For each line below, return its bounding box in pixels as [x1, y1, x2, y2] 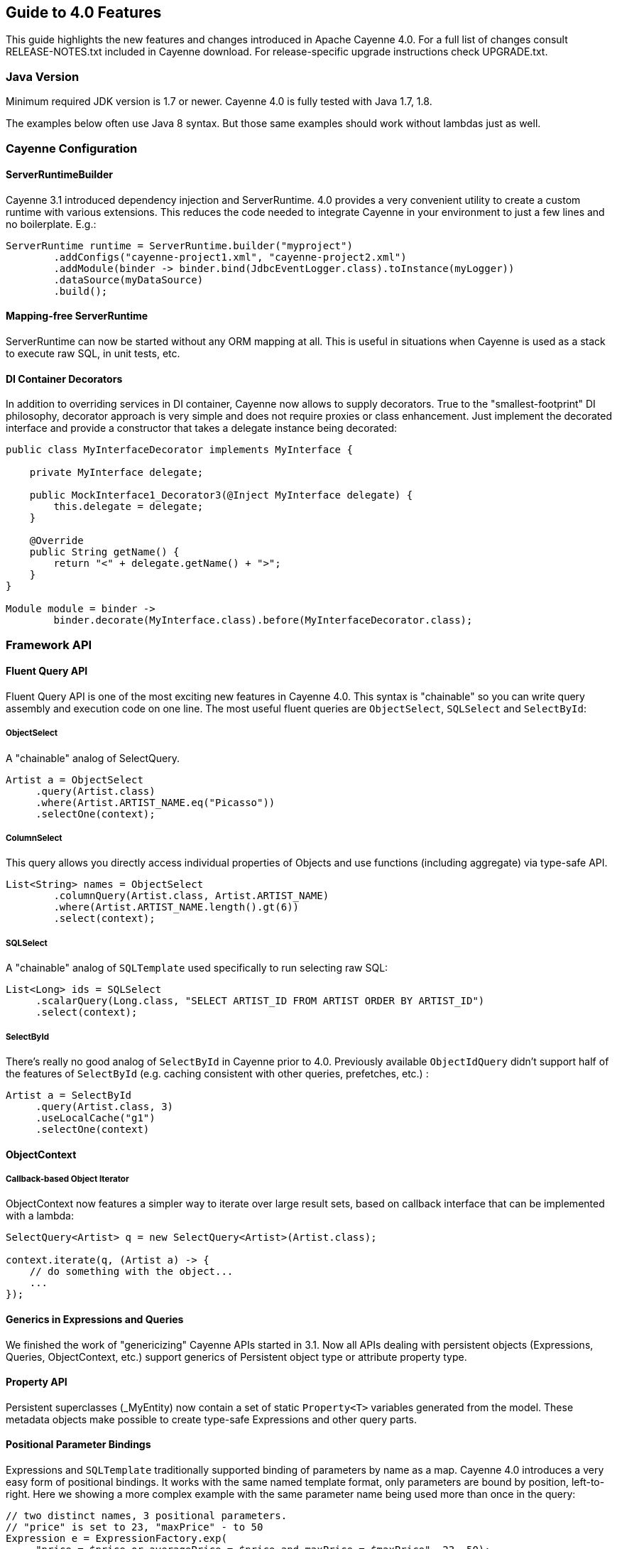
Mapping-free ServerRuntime [6, 310, 148, 322]
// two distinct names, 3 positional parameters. [6, 1509, 288, 1521]
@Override [29, 535, 84, 547]
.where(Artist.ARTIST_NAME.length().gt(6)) [53, 901, 300, 913]
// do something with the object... [29, 1266, 234, 1278]
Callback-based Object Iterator [6, 1173, 129, 1184]
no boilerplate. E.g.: [6, 217, 97, 230]
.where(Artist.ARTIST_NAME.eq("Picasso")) [36, 796, 275, 808]
